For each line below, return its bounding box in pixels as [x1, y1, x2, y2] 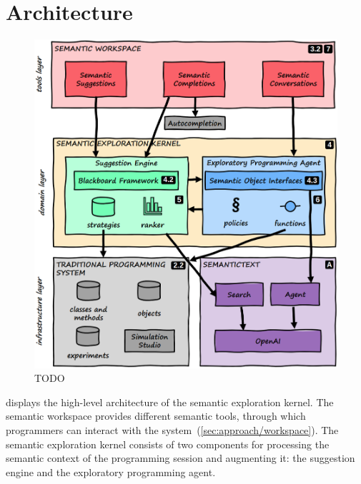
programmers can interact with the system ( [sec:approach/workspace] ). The [6, 422, 339, 437]
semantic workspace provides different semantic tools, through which [6, 408, 306, 423]
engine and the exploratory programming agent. [6, 464, 216, 479]
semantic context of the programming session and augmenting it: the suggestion [6, 450, 355, 465]
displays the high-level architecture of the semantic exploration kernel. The [6, 394, 334, 409]
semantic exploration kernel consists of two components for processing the [6, 436, 330, 451]
